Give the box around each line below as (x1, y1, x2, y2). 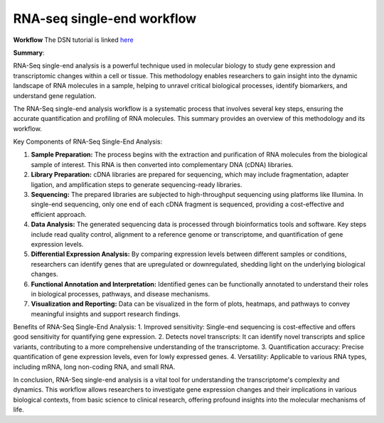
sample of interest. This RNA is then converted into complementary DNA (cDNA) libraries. (31, 160, 294, 168)
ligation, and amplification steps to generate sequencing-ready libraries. (31, 180, 242, 188)
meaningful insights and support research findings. (31, 309, 181, 318)
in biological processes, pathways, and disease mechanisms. (31, 289, 210, 298)
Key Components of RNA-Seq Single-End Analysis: (13, 137, 163, 146)
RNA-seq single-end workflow (13, 11, 197, 26)
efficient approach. (31, 210, 87, 218)
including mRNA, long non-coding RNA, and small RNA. (13, 363, 176, 371)
